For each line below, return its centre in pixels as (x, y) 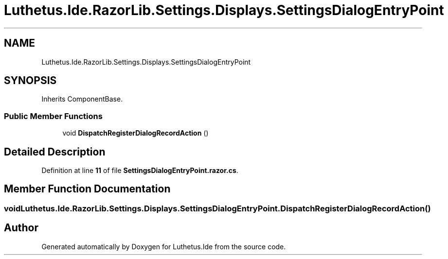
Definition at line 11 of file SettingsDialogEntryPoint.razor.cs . (140, 171)
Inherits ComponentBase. (82, 99)
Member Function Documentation (87, 189)
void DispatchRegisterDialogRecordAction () (135, 133)
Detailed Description (55, 152)
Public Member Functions (53, 116)
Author (21, 228)
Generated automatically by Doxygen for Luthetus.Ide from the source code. (164, 246)
